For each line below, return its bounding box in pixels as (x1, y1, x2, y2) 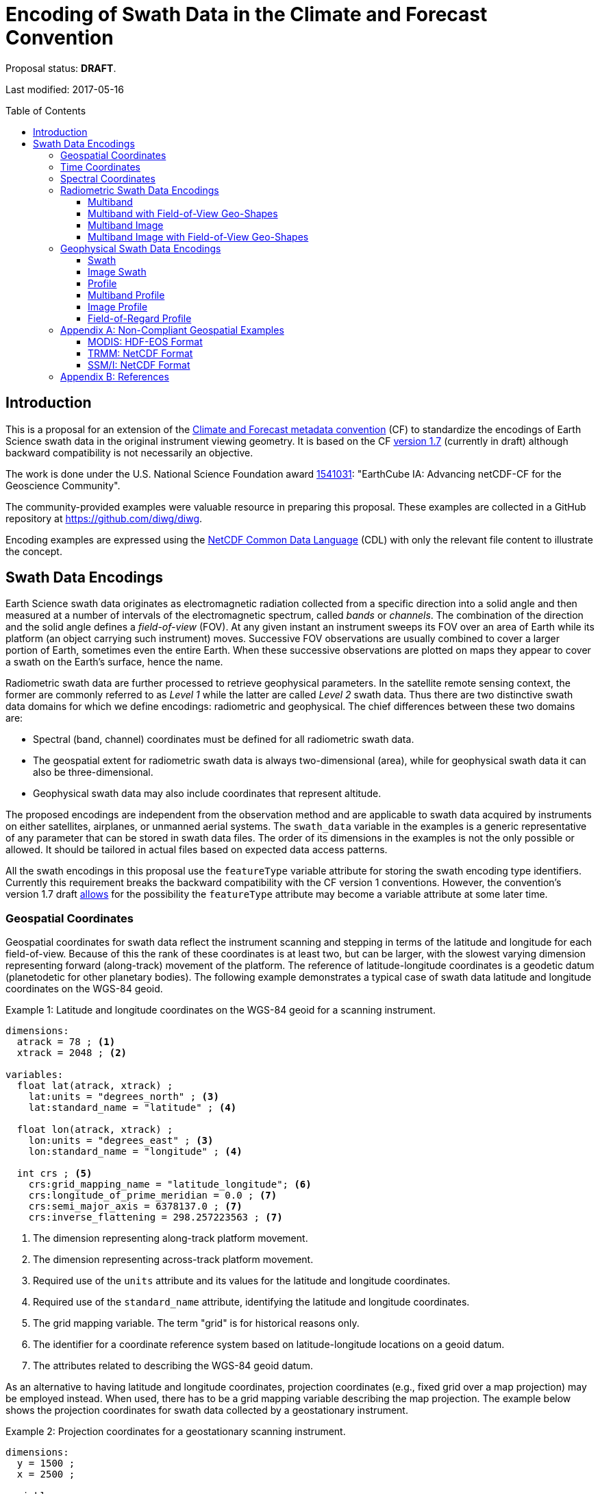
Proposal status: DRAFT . (5, 62, 116, 74)
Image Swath (88, 265, 147, 278)
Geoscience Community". (5, 479, 121, 491)
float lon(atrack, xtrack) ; (16, 1124, 173, 1136)
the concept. (5, 545, 62, 557)
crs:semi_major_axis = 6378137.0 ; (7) (28, 1201, 242, 1212)
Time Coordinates (60, 160, 140, 173)
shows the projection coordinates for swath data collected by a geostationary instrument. (5, 1404, 408, 1417)
